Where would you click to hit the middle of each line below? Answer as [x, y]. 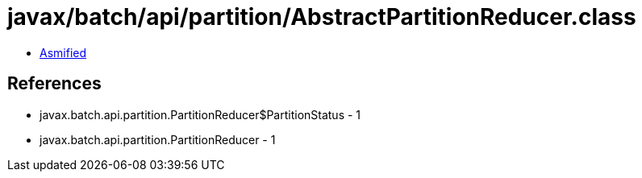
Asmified [63, 52]
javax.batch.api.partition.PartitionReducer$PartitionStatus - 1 [200, 114]
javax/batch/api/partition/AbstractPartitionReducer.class [322, 17]
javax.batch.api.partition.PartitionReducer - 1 [158, 139]
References [54, 84]
